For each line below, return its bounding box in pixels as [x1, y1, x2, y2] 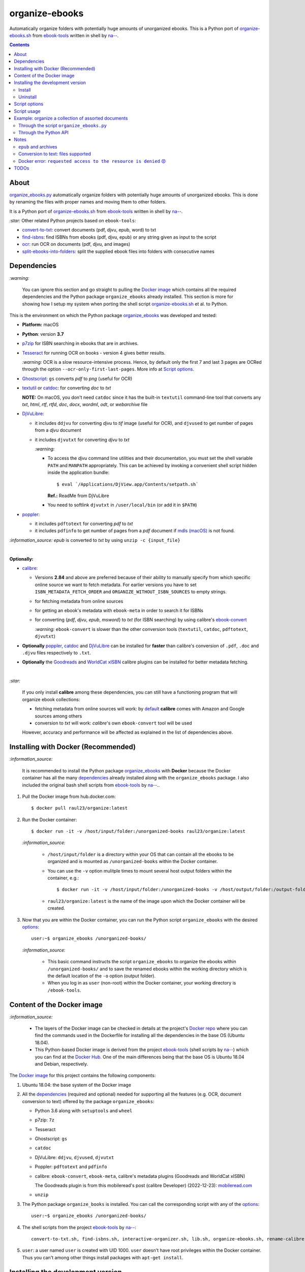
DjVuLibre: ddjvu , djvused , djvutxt [35, 1154, 114, 1160]
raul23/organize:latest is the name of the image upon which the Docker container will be [47, 898, 246, 904]
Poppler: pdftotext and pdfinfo [35, 1164, 107, 1170]
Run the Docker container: [22, 817, 77, 823]
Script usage [14, 108, 41, 114]
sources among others [35, 713, 82, 719]
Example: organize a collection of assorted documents [14, 115, 128, 122]
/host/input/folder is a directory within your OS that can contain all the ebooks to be [47, 851, 234, 857]
